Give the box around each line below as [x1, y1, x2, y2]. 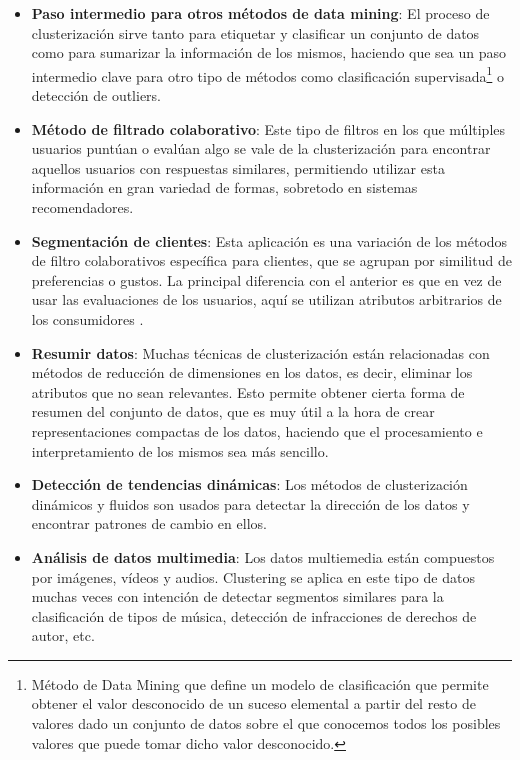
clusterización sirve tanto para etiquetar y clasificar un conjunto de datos [31, 22, 480, 43]
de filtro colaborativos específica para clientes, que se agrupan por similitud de [31, 250, 512, 271]
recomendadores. [31, 197, 134, 217]
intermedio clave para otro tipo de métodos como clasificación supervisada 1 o [31, 62, 504, 86]
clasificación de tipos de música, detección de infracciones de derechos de [31, 605, 477, 626]
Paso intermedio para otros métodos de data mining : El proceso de [31, 3, 490, 23]
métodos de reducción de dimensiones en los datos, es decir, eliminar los [31, 362, 473, 383]
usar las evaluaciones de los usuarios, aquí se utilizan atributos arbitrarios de [31, 289, 502, 310]
